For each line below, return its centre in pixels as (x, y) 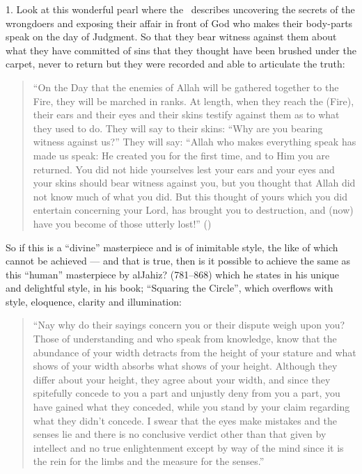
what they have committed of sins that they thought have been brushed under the (181, 50)
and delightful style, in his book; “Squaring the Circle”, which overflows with (170, 288)
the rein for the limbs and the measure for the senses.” (149, 461)
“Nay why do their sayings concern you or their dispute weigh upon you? (189, 325)
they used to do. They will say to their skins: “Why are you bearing (178, 128)
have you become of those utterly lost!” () (122, 223)
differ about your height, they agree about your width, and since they (182, 379)
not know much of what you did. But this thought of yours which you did (190, 196)
